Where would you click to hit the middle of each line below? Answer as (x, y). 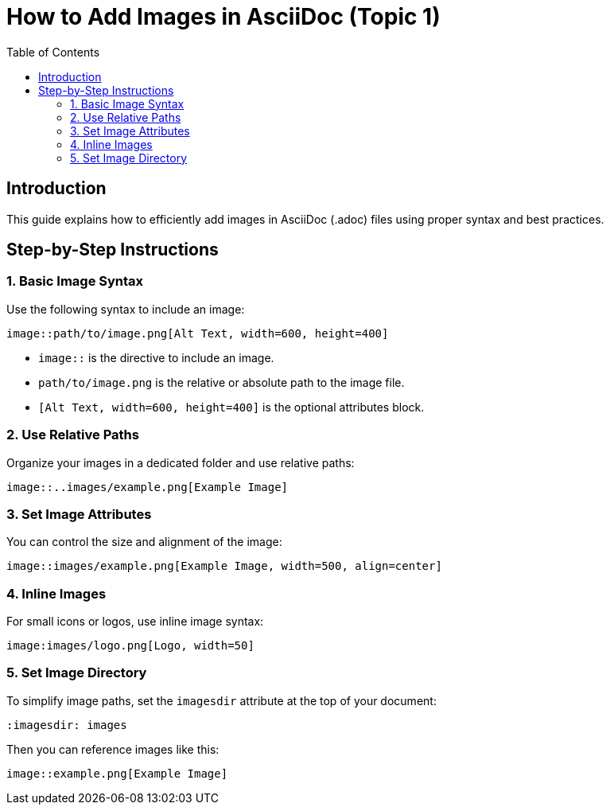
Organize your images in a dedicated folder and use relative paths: (181, 462)
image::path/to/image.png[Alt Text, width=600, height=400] (198, 333)
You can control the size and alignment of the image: (144, 542)
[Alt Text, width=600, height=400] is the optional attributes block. (231, 407)
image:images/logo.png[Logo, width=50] (130, 646)
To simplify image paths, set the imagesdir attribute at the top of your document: (221, 700)
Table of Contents (53, 52)
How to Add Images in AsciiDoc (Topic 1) (223, 17)
